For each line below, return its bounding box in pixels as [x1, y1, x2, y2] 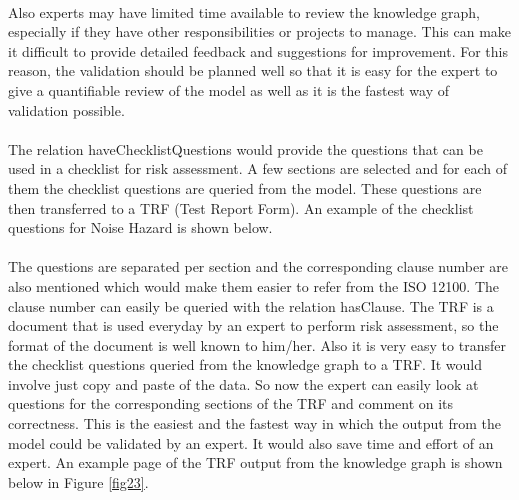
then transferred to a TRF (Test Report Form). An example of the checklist [8, 197, 474, 218]
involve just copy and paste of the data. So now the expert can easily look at [8, 373, 479, 394]
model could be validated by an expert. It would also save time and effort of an [8, 432, 494, 453]
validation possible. [8, 99, 125, 120]
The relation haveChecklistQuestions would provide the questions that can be [8, 138, 483, 159]
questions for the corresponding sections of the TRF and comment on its [8, 393, 454, 414]
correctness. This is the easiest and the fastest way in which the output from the [8, 413, 502, 434]
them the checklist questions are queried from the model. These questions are [8, 177, 482, 198]
